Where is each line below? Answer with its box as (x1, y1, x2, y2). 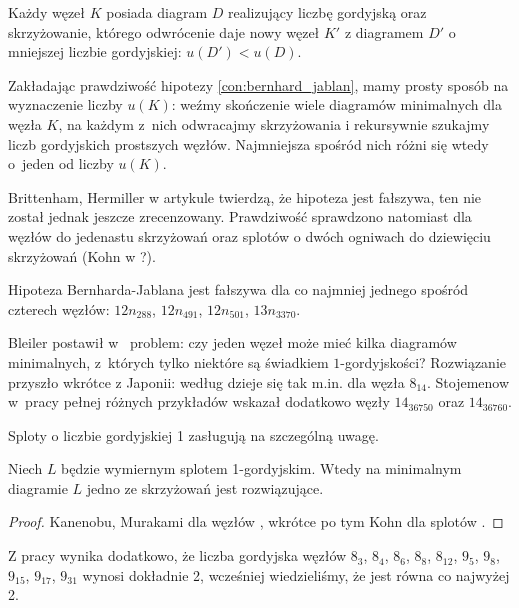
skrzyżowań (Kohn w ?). (8, 245, 156, 266)
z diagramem (344, 21, 424, 42)
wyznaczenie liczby (8, 94, 123, 115)
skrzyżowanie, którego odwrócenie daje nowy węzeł (8, 21, 320, 42)
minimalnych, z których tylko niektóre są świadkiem (8, 351, 329, 372)
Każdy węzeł (8, 2, 86, 22)
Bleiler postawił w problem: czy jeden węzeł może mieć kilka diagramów (8, 332, 457, 353)
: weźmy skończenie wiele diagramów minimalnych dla (171, 94, 502, 115)
